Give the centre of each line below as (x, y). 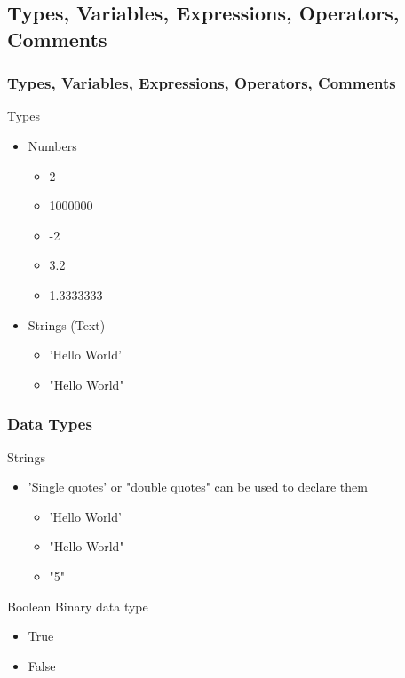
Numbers (52, 145)
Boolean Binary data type (78, 606)
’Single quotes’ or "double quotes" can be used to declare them (198, 487)
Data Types (50, 424)
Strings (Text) (67, 324)
